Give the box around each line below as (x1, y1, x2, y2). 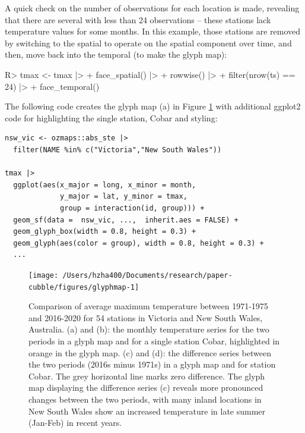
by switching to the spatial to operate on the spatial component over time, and (5, 36, 292, 49)
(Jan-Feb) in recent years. (28, 416, 122, 429)
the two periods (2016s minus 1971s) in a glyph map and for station (28, 358, 276, 371)
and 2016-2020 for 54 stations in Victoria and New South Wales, (28, 311, 263, 324)
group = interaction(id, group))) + (60, 203, 205, 212)
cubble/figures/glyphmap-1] (28, 283, 139, 291)
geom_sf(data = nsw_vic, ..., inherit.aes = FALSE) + (13, 215, 239, 224)
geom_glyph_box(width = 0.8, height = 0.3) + (13, 227, 196, 236)
